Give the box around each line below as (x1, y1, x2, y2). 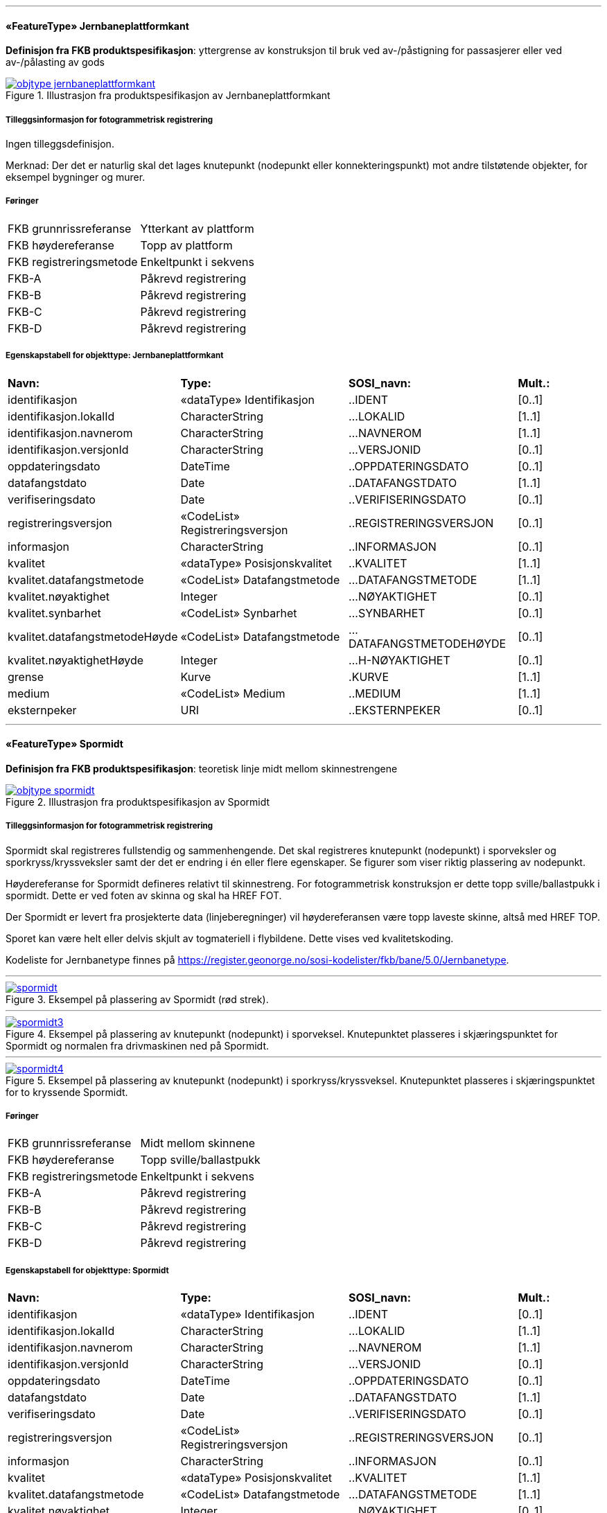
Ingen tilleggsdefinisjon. (6, 138, 114, 150)
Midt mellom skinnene (140, 1136, 256, 1151)
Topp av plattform (140, 238, 233, 252)
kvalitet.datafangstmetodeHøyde (8, 629, 178, 644)
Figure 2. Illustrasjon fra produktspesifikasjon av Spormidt (6, 795, 270, 808)
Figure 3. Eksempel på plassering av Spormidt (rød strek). (6, 993, 269, 1005)
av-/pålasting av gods (6, 56, 105, 69)
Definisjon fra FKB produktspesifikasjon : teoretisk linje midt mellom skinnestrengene (6, 762, 398, 775)
